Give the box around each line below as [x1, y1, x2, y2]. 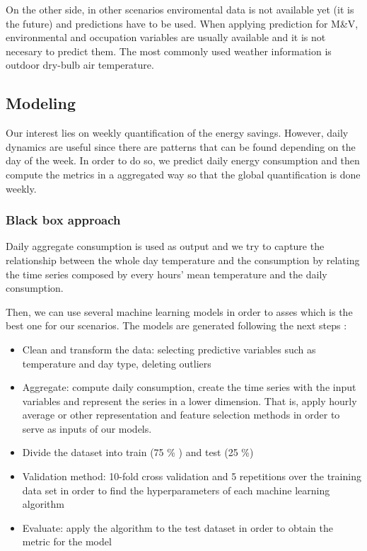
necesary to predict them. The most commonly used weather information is [6, 43, 332, 58]
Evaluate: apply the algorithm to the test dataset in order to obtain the [22, 520, 333, 535]
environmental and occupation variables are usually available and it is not [6, 30, 326, 45]
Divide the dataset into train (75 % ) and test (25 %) [22, 445, 254, 460]
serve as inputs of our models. [22, 421, 152, 436]
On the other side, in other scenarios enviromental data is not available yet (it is [6, 2, 354, 16]
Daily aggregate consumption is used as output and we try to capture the [6, 239, 325, 254]
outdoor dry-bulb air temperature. [6, 57, 154, 72]
